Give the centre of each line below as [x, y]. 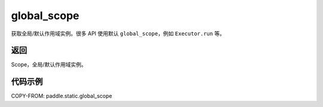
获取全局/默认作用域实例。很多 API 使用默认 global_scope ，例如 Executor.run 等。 [118, 33]
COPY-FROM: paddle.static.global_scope [62, 96]
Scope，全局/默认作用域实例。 [49, 65]
